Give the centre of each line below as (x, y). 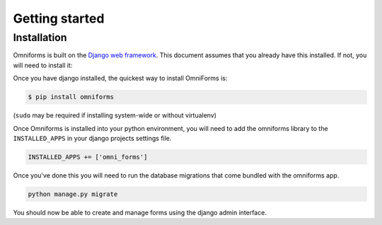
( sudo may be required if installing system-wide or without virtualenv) (115, 115)
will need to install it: (43, 65)
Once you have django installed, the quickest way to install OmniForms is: (120, 79)
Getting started (59, 18)
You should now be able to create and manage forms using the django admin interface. (140, 212)
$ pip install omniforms (71, 97)
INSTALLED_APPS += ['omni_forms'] (88, 157)
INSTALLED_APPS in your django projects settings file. (92, 138)
